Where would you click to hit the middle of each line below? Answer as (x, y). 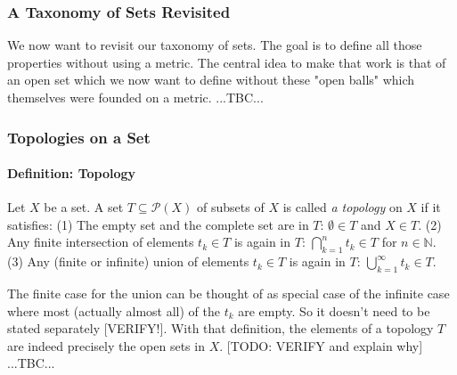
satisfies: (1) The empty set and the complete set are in (158, 224)
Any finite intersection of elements (101, 242)
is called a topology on (343, 207)
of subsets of (231, 207)
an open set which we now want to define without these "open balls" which (211, 80)
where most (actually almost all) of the (114, 310)
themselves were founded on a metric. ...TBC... (135, 97)
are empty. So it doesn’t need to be (334, 310)
